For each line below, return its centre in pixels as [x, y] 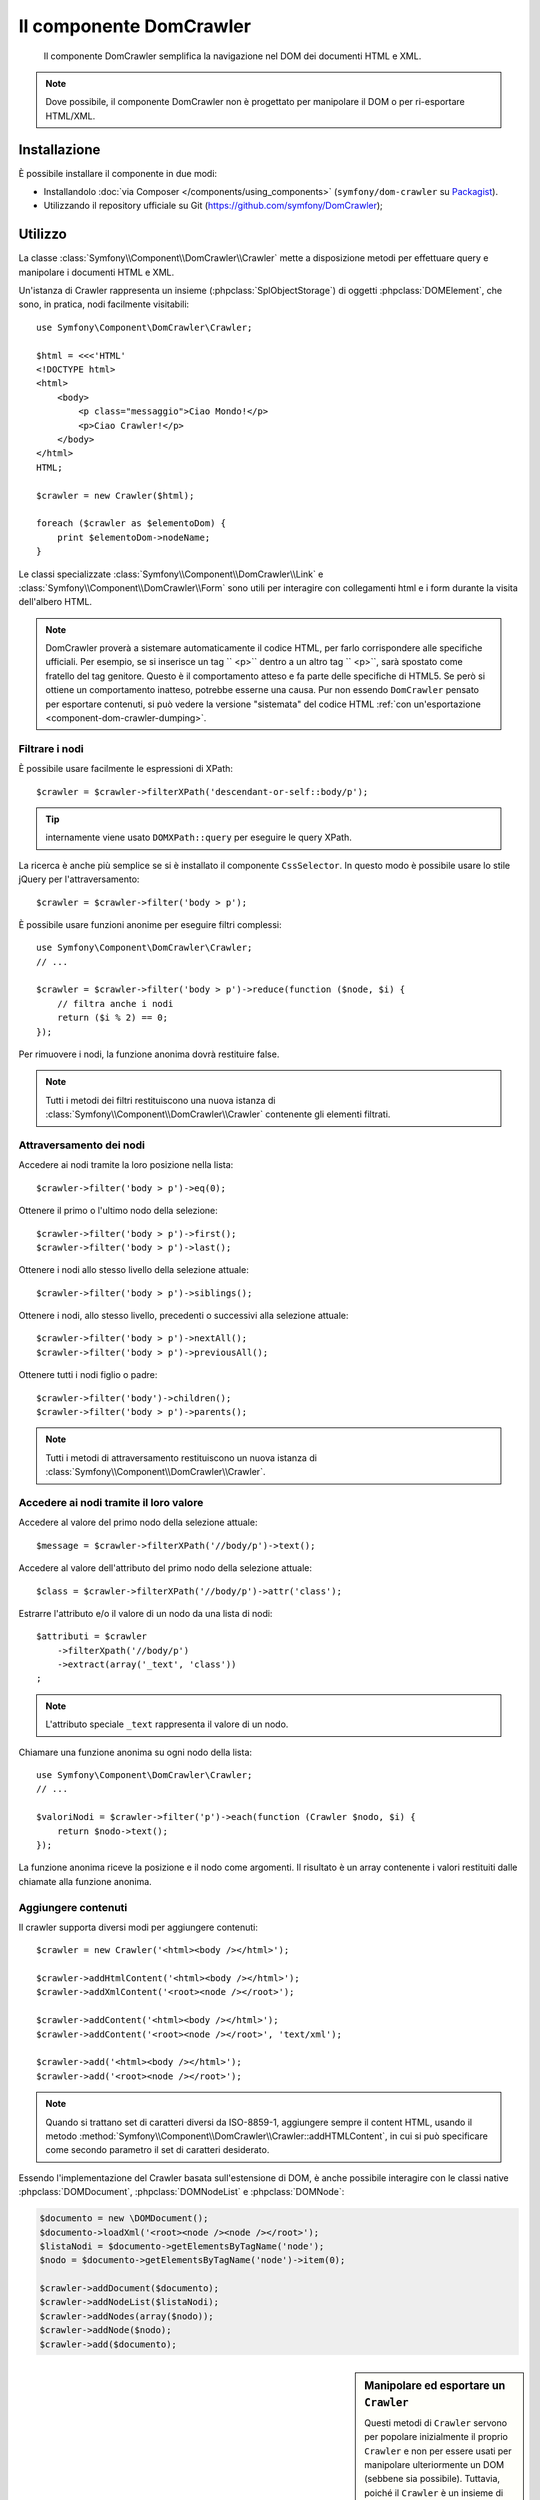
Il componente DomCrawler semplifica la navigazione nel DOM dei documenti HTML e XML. [232, 56]
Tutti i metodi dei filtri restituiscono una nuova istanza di [160, 1100]
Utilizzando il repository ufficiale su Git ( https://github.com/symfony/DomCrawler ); [213, 206]
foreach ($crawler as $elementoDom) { [131, 523]
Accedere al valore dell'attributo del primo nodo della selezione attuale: [165, 1568]
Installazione [59, 149]
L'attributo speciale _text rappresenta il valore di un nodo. [167, 1724]
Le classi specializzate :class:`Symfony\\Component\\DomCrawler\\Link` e [171, 574]
